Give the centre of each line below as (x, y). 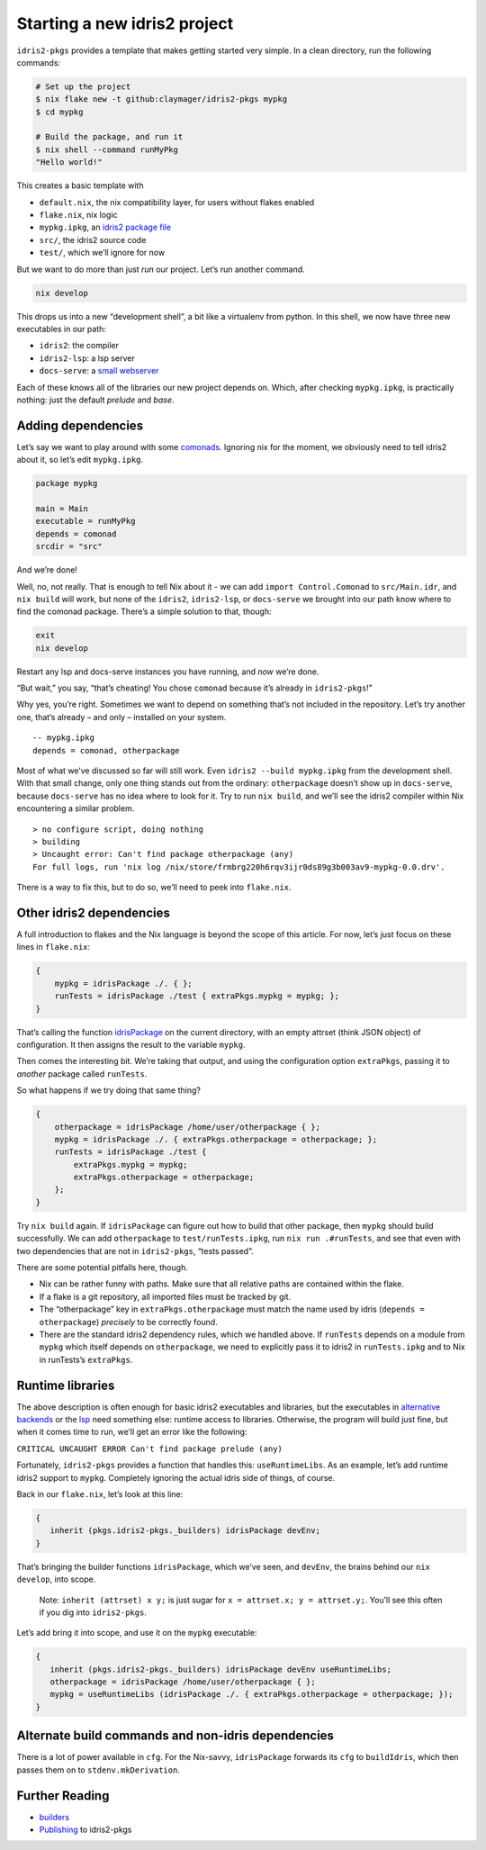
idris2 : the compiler (79, 346)
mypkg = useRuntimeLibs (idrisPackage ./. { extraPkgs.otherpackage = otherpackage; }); (252, 1694)
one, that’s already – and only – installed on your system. (121, 717)
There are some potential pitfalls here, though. (102, 1268)
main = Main (62, 508)
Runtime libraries (66, 1385)
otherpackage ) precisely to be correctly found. (128, 1322)
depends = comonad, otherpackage (106, 750)
